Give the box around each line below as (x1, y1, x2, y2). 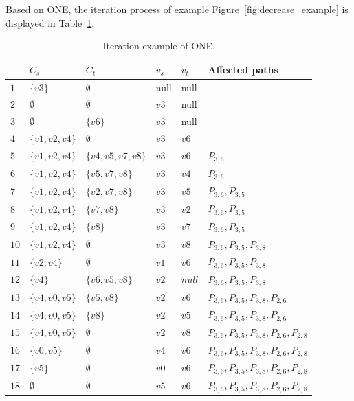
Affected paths (208, 62, 278, 76)
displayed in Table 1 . (5, 15, 95, 30)
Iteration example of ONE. (102, 38, 215, 53)
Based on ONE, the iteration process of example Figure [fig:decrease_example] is (5, 2, 349, 16)
